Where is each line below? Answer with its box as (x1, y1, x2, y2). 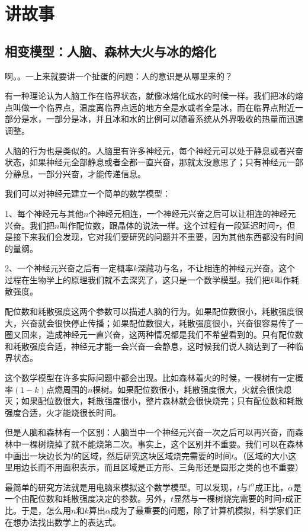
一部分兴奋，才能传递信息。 (37, 167, 146, 180)
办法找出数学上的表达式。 (21, 515, 121, 528)
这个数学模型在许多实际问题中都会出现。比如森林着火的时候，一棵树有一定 (5, 371, 295, 384)
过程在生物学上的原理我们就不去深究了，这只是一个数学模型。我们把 (5, 273, 270, 286)
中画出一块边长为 (5, 449, 71, 462)
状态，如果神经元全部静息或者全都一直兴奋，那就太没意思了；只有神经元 (5, 156, 287, 168)
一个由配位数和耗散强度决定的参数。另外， (5, 492, 171, 505)
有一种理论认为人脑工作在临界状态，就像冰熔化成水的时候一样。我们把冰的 (5, 89, 295, 102)
